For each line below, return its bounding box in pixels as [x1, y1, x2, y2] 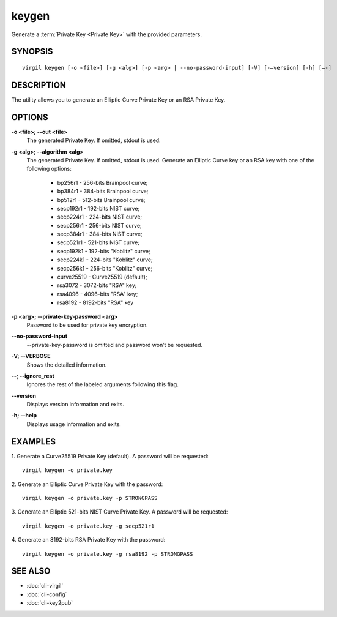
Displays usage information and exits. [26, 420, 122, 428]
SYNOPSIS [11, 47, 53, 57]
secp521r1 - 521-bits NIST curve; [57, 239, 140, 246]
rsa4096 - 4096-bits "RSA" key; [57, 290, 138, 297]
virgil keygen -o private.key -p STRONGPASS [22, 495, 158, 501]
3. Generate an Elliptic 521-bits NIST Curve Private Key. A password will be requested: [11, 508, 228, 515]
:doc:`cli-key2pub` [26, 599, 73, 607]
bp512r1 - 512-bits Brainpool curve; [57, 196, 146, 203]
